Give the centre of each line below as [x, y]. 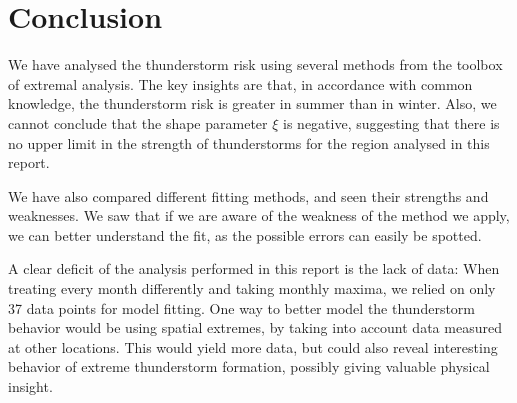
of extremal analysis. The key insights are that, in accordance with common [240, 83]
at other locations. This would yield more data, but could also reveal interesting [253, 346]
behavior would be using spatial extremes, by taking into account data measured [255, 327]
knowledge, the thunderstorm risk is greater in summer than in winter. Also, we [252, 103]
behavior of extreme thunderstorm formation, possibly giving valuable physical [249, 366]
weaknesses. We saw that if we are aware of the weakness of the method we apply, [259, 215]
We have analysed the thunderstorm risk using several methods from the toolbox [255, 64]
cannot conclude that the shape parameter [138, 122]
